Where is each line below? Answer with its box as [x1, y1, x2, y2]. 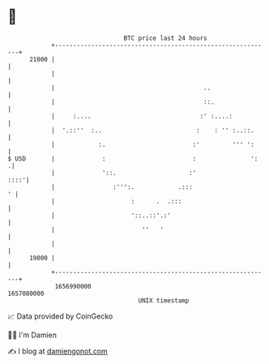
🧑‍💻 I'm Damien [7, 330, 58, 340]
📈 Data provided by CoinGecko [7, 311, 113, 321]
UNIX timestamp [138, 296, 190, 305]
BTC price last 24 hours [123, 34, 207, 42]
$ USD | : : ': [7, 154, 258, 163]
